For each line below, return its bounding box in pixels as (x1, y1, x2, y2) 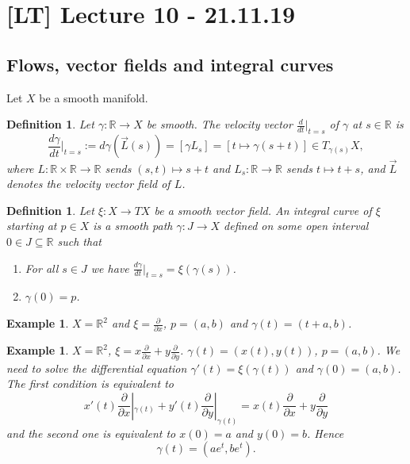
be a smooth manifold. (39, 89, 148, 105)
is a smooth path (93, 217, 173, 234)
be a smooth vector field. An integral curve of (154, 201, 372, 218)
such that (57, 233, 102, 250)
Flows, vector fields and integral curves (6, 52, 334, 76)
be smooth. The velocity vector (146, 116, 293, 132)
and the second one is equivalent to (6, 424, 176, 441)
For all (25, 259, 59, 276)
